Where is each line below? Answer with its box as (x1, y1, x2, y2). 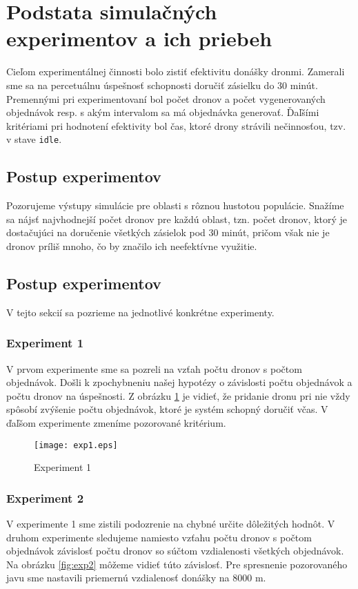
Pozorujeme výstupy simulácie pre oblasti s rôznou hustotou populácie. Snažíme (6, 198, 344, 213)
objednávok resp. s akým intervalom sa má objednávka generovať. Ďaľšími (6, 105, 319, 119)
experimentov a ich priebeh (6, 24, 272, 52)
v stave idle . (6, 132, 62, 146)
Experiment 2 (6, 489, 84, 506)
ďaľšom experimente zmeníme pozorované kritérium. (6, 415, 226, 429)
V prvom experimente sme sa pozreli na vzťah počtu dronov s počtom (6, 361, 302, 376)
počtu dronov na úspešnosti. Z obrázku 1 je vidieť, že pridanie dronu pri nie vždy (6, 388, 350, 403)
